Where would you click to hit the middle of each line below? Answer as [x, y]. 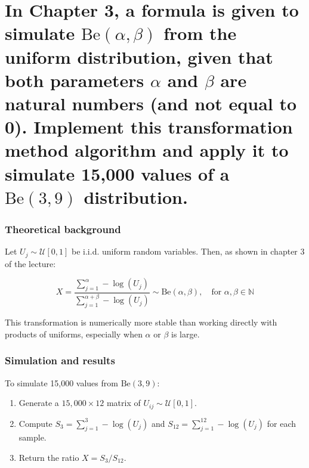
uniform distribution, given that [139, 56]
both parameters [75, 80]
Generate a [39, 403]
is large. [185, 334]
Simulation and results [60, 360]
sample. [33, 437]
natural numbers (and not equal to [151, 103]
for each [282, 423]
